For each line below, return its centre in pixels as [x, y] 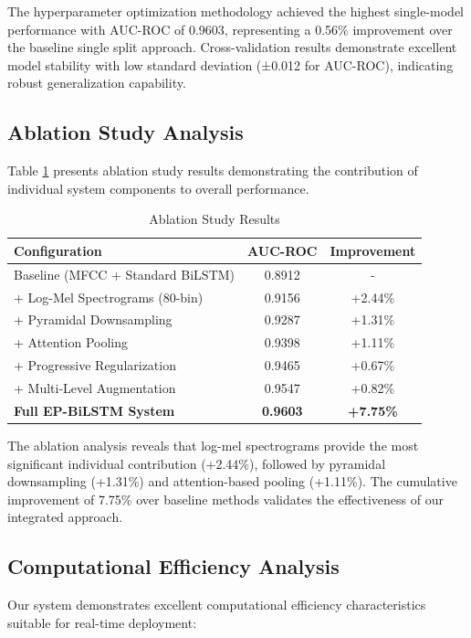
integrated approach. [65, 517]
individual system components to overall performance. [158, 188]
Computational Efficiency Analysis [173, 566]
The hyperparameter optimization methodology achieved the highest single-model [235, 11]
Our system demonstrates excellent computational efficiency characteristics [217, 605]
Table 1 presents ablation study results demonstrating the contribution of [213, 170]
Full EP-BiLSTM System [94, 410]
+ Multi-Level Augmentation [95, 388]
